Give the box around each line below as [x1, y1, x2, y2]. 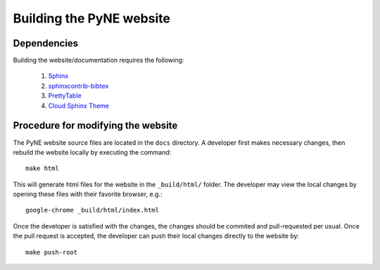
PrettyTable [48, 91, 82, 100]
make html [25, 165, 59, 172]
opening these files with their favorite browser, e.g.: [13, 190, 163, 198]
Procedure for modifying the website [13, 120, 178, 131]
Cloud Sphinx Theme [48, 101, 109, 110]
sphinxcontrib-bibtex [48, 82, 109, 90]
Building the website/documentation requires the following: [13, 56, 184, 65]
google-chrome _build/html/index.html [25, 206, 160, 214]
